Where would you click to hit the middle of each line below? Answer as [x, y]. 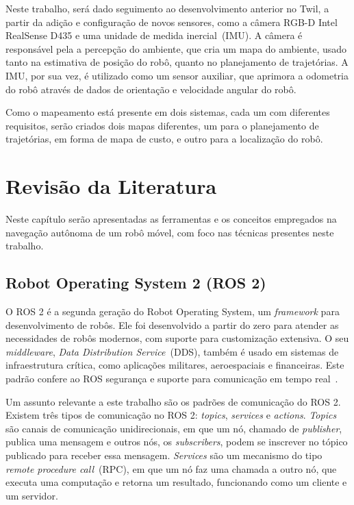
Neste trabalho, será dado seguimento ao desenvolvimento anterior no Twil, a [167, 8]
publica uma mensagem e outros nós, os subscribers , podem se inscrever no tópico [177, 442]
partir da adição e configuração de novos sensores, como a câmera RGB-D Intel [172, 22]
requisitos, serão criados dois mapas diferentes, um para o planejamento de [162, 125]
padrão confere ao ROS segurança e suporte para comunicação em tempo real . [172, 379]
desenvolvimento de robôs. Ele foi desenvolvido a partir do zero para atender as [172, 324]
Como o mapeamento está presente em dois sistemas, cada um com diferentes [168, 112]
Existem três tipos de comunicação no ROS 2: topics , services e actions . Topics [171, 415]
